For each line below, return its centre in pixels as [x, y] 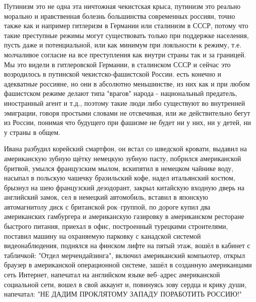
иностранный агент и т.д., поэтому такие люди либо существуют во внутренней [125, 103]
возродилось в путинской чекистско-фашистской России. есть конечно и [113, 74]
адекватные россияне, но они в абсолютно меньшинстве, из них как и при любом [127, 83]
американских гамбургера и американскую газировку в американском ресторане [124, 216]
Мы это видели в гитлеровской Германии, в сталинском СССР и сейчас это [117, 64]
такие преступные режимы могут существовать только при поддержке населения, [127, 35]
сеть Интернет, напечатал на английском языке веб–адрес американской [112, 275]
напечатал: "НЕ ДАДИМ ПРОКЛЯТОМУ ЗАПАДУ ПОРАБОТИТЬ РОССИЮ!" [123, 294]
